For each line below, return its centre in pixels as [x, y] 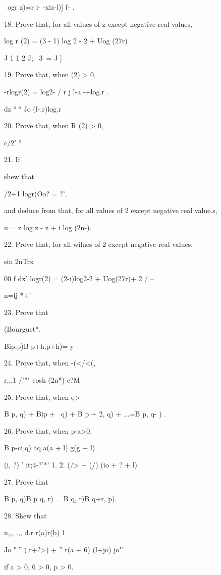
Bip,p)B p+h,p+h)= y [39, 346]
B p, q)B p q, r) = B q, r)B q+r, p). [61, 499]
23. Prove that [26, 312]
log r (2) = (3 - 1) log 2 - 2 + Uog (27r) [66, 41]
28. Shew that [25, 515]
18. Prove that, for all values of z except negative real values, [98, 23]
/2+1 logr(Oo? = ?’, [36, 193]
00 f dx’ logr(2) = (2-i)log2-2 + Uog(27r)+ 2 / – [79, 278]
